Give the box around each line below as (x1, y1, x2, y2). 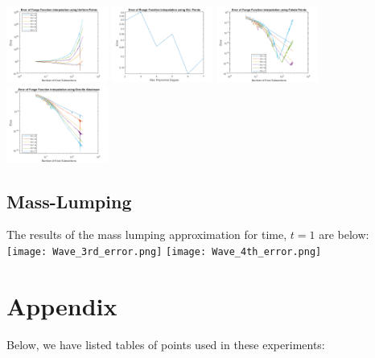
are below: (319, 226, 369, 243)
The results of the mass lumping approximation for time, (6, 226, 287, 243)
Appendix (6, 289, 117, 322)
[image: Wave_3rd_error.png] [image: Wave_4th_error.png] (6, 245, 322, 257)
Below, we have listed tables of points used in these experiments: (6, 335, 325, 352)
